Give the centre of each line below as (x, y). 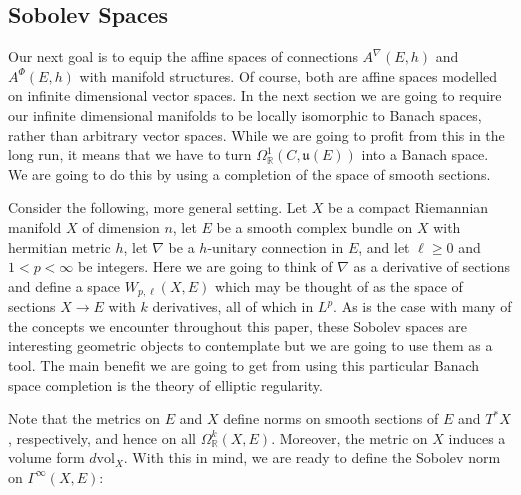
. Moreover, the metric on (349, 437)
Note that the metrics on (84, 418)
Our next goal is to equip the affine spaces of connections (183, 56)
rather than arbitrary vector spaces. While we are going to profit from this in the (256, 134)
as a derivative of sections (432, 266)
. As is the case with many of (422, 306)
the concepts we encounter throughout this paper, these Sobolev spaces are (238, 325)
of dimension (121, 226)
